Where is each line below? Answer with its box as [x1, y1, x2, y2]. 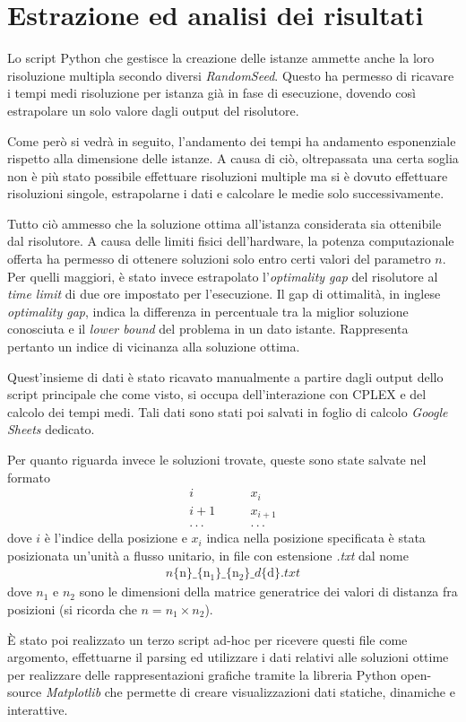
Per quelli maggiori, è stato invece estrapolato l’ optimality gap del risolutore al [7, 266, 438, 285]
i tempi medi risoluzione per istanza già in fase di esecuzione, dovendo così [7, 83, 416, 102]
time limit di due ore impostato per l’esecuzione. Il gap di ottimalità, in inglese [7, 284, 441, 303]
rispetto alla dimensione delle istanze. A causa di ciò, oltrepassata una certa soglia [7, 149, 459, 168]
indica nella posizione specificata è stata [206, 528, 426, 547]
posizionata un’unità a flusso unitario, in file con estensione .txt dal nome [7, 545, 409, 564]
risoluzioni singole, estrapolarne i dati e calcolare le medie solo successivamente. [7, 184, 444, 203]
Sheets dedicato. [7, 420, 95, 439]
